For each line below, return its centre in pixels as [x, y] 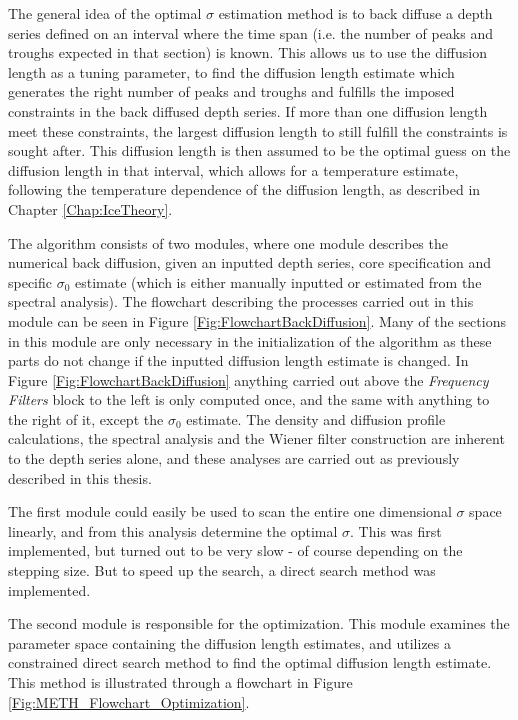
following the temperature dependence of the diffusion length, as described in [244, 189]
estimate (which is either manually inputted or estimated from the [278, 281]
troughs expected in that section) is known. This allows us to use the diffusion [247, 52]
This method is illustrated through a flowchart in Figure [180, 682]
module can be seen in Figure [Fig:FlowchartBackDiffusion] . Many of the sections [257, 320]
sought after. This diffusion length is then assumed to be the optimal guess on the [259, 150]
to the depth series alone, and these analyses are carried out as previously [234, 458]
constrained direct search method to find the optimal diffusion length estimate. [250, 662]
